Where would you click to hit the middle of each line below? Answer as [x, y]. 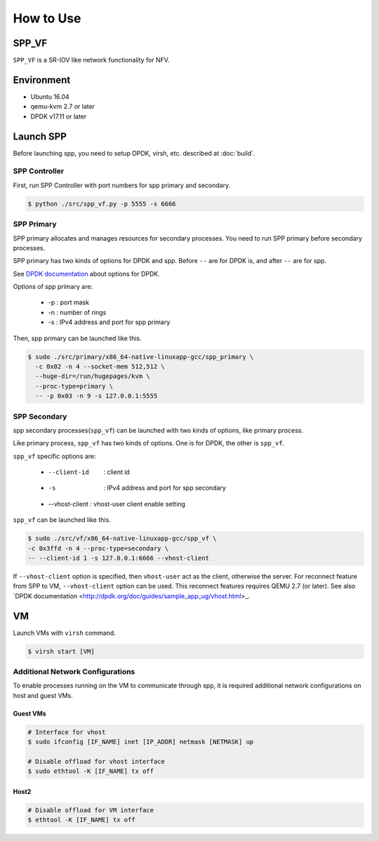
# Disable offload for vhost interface [96, 761]
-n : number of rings [77, 312]
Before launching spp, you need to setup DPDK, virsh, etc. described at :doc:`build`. [134, 153]
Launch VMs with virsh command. [64, 633]
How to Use [47, 18]
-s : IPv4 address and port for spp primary [109, 322]
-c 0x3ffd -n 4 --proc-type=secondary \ [98, 548]
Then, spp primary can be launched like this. [77, 338]
